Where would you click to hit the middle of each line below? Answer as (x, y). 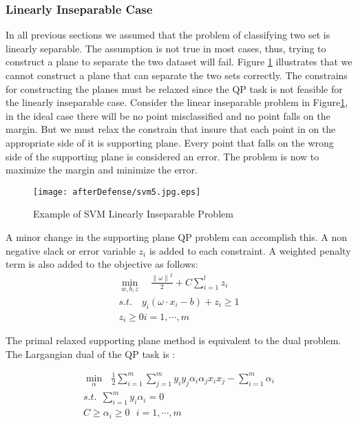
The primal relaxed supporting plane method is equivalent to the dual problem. (173, 340)
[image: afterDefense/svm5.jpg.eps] (117, 192)
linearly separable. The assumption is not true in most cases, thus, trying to (166, 48)
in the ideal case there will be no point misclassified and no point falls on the (168, 115)
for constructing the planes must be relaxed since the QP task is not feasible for (174, 88)
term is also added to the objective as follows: (102, 264)
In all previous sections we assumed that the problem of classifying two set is (168, 35)
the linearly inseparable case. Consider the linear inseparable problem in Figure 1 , (177, 102)
